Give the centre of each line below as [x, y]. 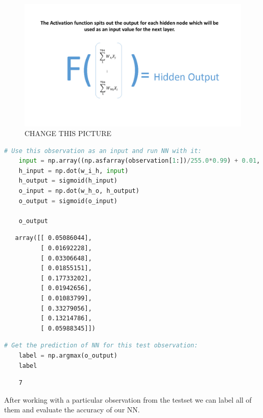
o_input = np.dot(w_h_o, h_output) [79, 191]
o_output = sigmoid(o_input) [68, 201]
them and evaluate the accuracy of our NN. [72, 410]
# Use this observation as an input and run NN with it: [103, 151]
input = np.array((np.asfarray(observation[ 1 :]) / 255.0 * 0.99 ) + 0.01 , [139, 161]
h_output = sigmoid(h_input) [68, 181]
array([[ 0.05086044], [53, 238]
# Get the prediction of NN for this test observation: [101, 346]
